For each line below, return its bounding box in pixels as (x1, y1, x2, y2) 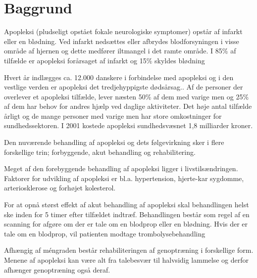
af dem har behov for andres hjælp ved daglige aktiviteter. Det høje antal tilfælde (4, 101, 252, 111)
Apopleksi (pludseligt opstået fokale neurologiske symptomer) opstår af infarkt (4, 26, 243, 37)
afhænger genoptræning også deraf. (4, 264, 110, 275)
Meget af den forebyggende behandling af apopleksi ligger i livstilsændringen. (4, 163, 238, 174)
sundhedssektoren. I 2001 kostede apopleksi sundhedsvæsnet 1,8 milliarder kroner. (4, 120, 253, 131)
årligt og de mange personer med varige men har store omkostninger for (4, 110, 222, 121)
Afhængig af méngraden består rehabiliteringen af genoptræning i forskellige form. (4, 245, 254, 255)
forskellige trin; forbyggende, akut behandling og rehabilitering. (4, 146, 196, 157)
